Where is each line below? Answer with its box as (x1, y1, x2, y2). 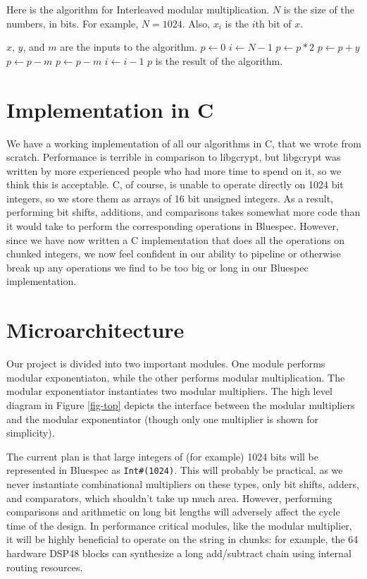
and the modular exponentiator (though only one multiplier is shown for (6, 411, 318, 426)
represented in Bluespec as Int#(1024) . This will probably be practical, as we (6, 463, 343, 477)
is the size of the (283, 2, 354, 16)
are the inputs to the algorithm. (60, 39, 197, 54)
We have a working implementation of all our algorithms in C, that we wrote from (6, 135, 361, 150)
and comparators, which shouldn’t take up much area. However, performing (6, 490, 332, 505)
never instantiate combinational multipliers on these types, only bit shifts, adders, (6, 476, 359, 491)
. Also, (182, 16, 211, 30)
